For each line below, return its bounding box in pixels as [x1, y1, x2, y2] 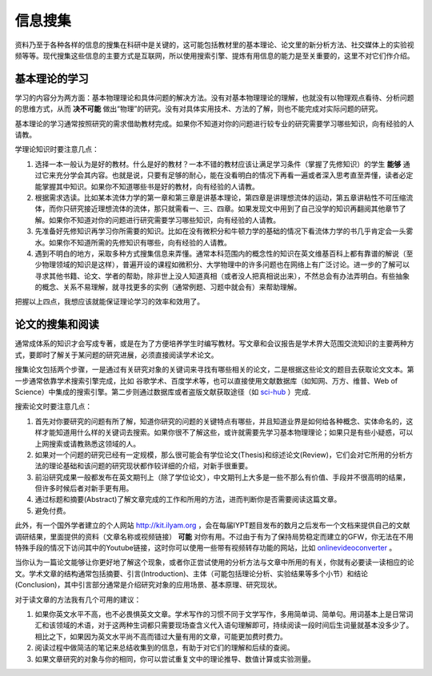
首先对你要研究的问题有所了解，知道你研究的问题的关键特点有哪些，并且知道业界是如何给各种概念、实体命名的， [34, 416, 406, 426]
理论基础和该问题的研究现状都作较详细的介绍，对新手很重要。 [48, 461, 252, 471]
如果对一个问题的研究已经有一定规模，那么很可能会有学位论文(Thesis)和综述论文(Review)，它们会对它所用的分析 [34, 450, 406, 459]
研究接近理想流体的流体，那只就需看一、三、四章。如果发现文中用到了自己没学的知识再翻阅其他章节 [69, 204, 399, 213]
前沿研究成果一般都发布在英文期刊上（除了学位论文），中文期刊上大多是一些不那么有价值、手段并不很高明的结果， [34, 472, 410, 482]
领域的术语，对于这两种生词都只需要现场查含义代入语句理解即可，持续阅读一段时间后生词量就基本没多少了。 [55, 620, 414, 630]
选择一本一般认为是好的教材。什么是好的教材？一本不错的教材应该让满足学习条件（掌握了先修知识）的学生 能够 [34, 159, 402, 169]
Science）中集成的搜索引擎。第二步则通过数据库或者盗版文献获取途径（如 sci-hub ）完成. [14, 387, 311, 396]
